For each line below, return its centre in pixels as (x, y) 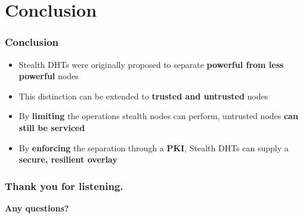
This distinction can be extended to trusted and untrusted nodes (143, 96)
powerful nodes (49, 76)
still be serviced (52, 127)
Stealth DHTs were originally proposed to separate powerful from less (151, 64)
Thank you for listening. (64, 186)
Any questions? (37, 208)
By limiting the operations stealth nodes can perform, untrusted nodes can (158, 116)
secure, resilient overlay (68, 159)
